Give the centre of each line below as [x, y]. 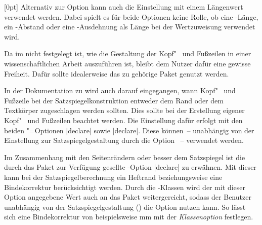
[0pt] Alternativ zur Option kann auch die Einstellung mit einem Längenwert [124, 7]
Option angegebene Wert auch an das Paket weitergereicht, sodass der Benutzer [128, 197]
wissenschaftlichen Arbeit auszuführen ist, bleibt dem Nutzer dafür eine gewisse [127, 63]
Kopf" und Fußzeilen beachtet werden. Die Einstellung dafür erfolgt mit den [123, 120]
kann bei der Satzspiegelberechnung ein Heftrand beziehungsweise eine [113, 177]
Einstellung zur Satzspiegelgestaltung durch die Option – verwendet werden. [124, 140]
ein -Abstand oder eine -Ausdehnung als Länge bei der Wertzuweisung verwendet [130, 27]
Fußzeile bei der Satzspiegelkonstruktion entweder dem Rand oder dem [114, 100]
